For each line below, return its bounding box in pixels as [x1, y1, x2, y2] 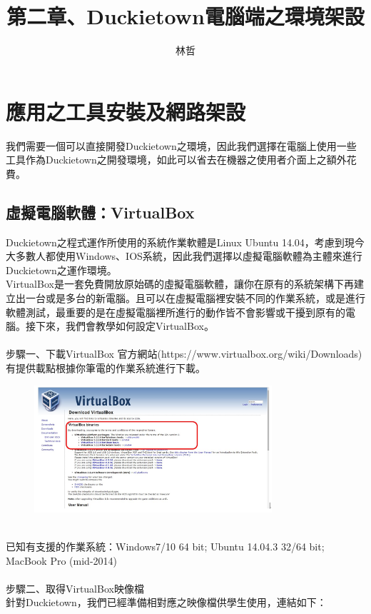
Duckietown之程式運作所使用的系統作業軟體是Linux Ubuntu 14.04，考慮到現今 [6, 234, 365, 249]
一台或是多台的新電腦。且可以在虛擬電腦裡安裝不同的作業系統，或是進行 [25, 291, 365, 306]
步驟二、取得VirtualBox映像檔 [6, 580, 144, 595]
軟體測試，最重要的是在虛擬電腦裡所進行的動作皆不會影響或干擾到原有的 [6, 304, 345, 319]
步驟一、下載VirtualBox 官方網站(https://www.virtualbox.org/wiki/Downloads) [6, 346, 362, 361]
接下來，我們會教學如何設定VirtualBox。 [25, 318, 214, 333]
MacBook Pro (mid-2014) [6, 553, 117, 568]
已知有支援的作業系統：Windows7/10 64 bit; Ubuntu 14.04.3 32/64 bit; [6, 538, 325, 553]
